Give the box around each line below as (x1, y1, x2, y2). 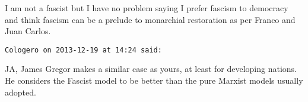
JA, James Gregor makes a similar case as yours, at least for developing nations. (5, 62, 297, 75)
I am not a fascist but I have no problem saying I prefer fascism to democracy (5, 2, 288, 14)
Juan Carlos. (5, 25, 51, 37)
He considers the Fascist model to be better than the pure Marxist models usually (5, 74, 303, 87)
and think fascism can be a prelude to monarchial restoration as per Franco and (5, 13, 296, 25)
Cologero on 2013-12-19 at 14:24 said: (5, 45, 162, 54)
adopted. (5, 85, 36, 98)
